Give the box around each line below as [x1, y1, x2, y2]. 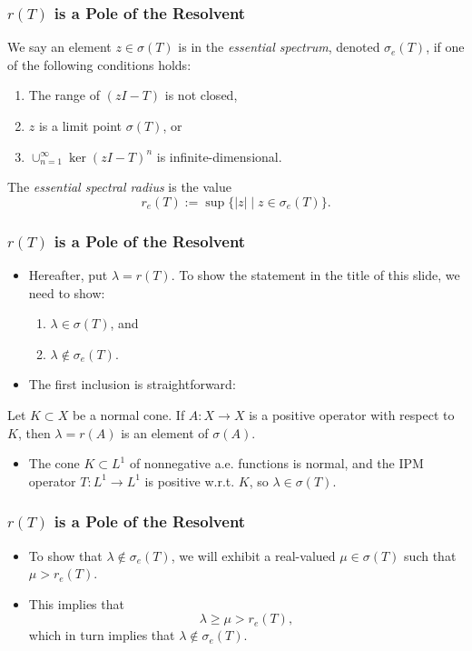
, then [17, 423, 51, 442]
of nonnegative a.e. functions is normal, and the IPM [129, 454, 424, 473]
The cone [28, 454, 80, 473]
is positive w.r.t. [144, 471, 235, 490]
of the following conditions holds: [7, 55, 192, 74]
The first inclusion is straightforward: [28, 375, 236, 394]
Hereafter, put [28, 265, 108, 284]
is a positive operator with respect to [249, 405, 455, 424]
